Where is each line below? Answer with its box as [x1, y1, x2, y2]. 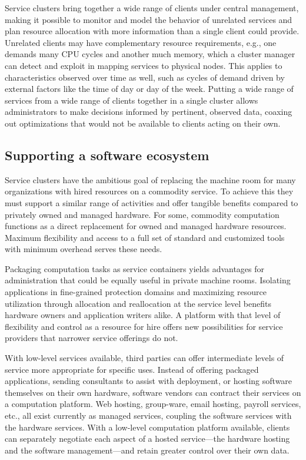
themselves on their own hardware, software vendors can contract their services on [5, 386, 301, 398]
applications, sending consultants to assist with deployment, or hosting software [5, 375, 292, 387]
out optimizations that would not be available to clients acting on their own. [5, 117, 281, 129]
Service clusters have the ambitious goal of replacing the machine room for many [5, 173, 296, 186]
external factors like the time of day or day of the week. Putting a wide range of [5, 82, 294, 95]
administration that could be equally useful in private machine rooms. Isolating [5, 274, 291, 286]
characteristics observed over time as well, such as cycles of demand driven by [5, 71, 285, 83]
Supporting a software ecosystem [5, 145, 209, 164]
